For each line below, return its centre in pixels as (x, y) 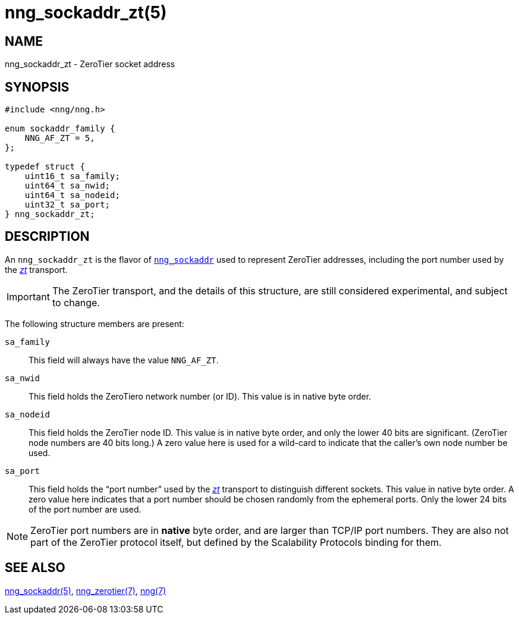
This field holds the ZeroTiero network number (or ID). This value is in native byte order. (200, 396)
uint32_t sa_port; (67, 205)
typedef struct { (45, 167)
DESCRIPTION (47, 237)
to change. (76, 302)
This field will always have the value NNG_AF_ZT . (124, 360)
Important (28, 296)
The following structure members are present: (95, 323)
